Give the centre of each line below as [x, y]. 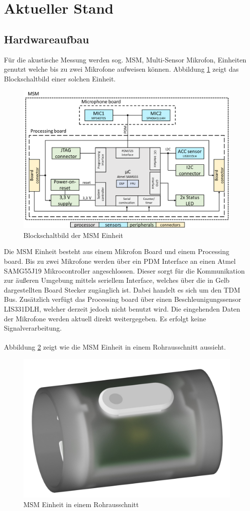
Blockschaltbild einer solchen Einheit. [60, 78]
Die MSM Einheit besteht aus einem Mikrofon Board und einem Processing [117, 251]
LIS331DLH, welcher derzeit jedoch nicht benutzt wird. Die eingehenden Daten [122, 308]
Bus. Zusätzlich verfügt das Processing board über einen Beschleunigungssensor [123, 299]
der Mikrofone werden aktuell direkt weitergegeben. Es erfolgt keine [105, 318]
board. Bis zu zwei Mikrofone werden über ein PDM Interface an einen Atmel [120, 261]
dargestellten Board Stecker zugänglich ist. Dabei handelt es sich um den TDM [122, 289]
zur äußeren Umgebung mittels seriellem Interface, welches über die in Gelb [117, 280]
